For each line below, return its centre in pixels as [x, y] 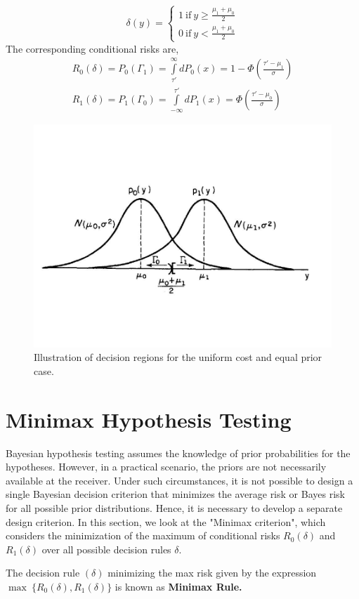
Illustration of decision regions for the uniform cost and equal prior [178, 357]
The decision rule [43, 573]
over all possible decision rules [106, 549]
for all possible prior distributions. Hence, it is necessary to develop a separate [174, 508]
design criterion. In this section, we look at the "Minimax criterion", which [166, 521]
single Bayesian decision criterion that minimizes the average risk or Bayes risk [175, 494]
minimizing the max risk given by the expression [212, 573]
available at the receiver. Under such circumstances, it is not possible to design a [179, 480]
